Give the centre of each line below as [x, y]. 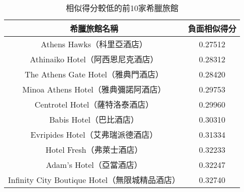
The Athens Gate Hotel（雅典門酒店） [94, 74]
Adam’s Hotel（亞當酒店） [94, 165]
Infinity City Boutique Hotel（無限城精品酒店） [94, 180]
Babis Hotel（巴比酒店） [94, 119]
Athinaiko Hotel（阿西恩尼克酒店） [94, 59]
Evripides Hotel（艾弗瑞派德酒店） [94, 134]
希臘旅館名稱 [94, 28]
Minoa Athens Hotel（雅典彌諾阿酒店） [94, 89]
